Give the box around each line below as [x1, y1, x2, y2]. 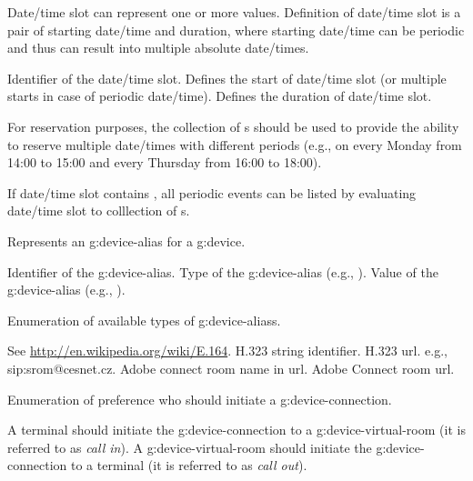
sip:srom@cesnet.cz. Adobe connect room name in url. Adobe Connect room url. [7, 358, 455, 377]
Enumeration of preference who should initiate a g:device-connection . [7, 389, 392, 408]
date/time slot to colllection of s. [7, 201, 190, 220]
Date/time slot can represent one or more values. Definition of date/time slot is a [7, 3, 461, 21]
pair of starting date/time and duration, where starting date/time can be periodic [7, 20, 465, 39]
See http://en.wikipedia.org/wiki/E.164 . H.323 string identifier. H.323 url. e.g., [7, 341, 448, 360]
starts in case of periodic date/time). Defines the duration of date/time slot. [7, 86, 432, 105]
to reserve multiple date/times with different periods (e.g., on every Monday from [7, 135, 462, 154]
